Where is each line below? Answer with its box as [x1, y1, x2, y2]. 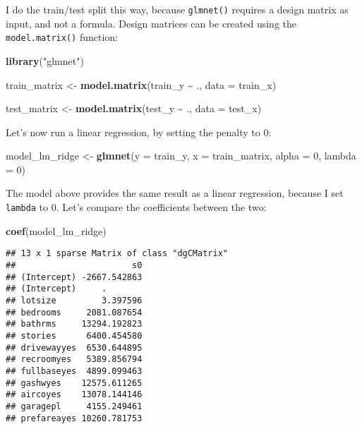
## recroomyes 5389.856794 [6, 354, 143, 365]
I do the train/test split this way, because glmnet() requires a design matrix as [6, 2, 349, 16]
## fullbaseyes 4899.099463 [6, 365, 143, 376]
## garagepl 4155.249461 [6, 401, 143, 411]
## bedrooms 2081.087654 [6, 307, 143, 318]
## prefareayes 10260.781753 [6, 413, 143, 423]
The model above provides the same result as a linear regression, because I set [6, 186, 344, 200]
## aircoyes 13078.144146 [6, 389, 143, 400]
